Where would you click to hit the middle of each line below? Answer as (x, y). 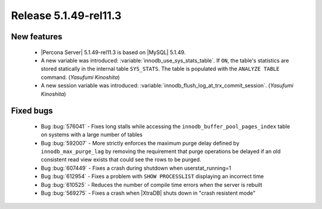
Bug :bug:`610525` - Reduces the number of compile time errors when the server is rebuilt (151, 185)
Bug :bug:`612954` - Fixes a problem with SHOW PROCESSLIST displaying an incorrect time (152, 176)
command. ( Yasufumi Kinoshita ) (80, 77)
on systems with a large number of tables (92, 135)
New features (37, 37)
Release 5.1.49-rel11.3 (66, 15)
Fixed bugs (32, 111)
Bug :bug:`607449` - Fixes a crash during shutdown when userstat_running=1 (136, 168)
